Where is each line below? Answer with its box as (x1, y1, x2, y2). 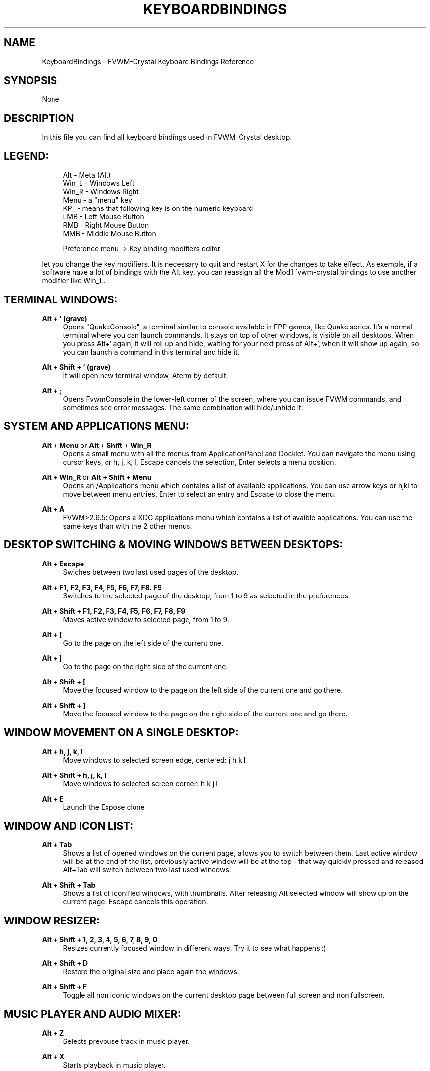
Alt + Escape (42, 559, 84, 568)
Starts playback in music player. (63, 1061, 166, 1070)
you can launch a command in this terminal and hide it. (63, 347, 240, 356)
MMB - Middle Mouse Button (63, 229, 156, 238)
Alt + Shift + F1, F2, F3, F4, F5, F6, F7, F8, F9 (42, 606, 186, 615)
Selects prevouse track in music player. (63, 1037, 190, 1046)
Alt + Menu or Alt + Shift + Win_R (42, 441, 152, 449)
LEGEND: (4, 149, 49, 162)
